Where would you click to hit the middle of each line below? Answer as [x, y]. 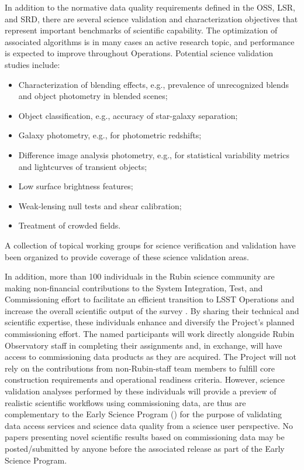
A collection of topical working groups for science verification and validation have [150, 245]
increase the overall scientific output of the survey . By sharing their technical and [152, 310]
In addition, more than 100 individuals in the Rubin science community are [140, 276]
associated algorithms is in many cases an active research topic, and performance [150, 41]
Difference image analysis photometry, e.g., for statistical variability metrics [154, 154]
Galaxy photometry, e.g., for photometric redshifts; [110, 135]
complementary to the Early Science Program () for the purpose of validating [143, 414]
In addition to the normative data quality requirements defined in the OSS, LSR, [150, 7]
